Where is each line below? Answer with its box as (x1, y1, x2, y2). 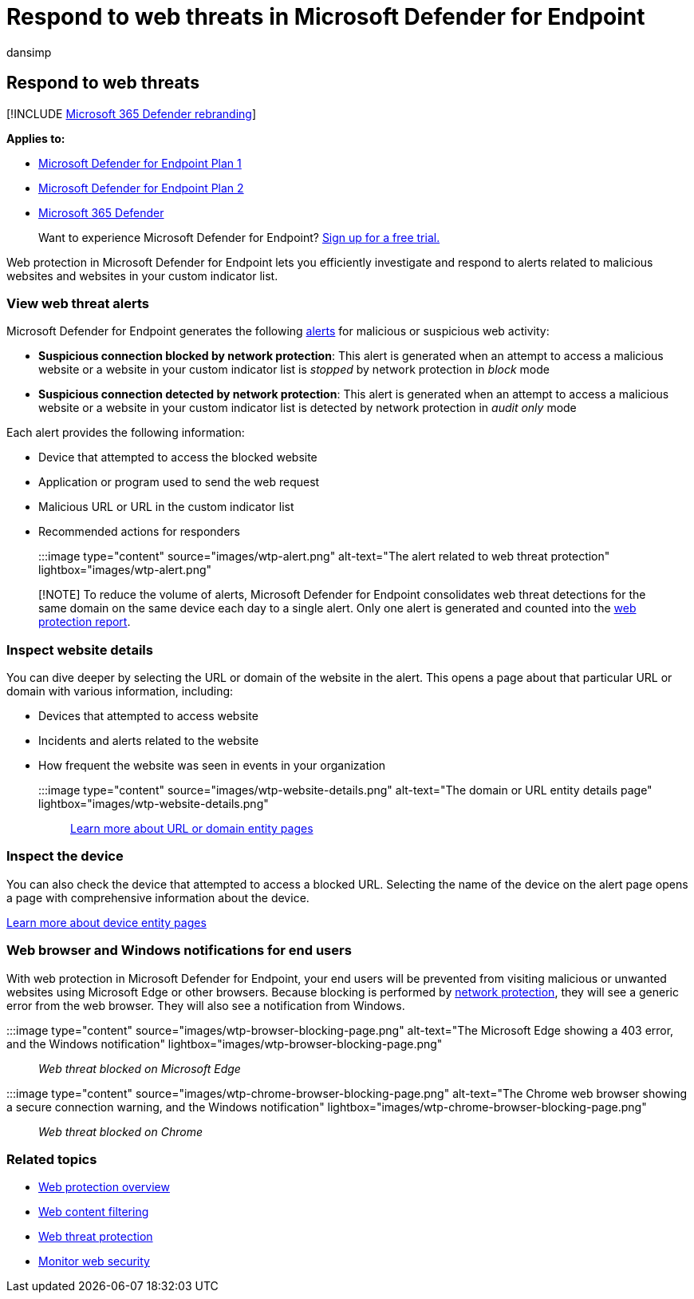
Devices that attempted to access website (38, 709, 258, 723)
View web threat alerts (6, 295, 150, 311)
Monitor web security (38, 1254, 150, 1269)
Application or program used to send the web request (38, 475, 320, 489)
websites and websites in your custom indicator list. (6, 268, 278, 283)
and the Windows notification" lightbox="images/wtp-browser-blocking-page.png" (6, 1036, 443, 1051)
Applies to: (6, 131, 65, 145)
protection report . (38, 615, 131, 629)
